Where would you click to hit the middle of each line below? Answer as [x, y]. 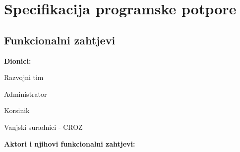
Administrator [26, 94]
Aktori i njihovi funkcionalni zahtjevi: [70, 143]
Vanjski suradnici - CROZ [43, 127]
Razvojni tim [24, 77]
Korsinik [17, 110]
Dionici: [18, 60]
